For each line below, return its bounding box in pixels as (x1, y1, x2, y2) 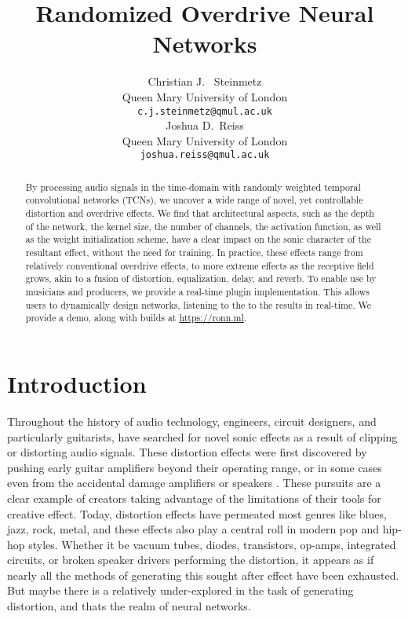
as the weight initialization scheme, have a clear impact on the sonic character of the (25, 233, 371, 246)
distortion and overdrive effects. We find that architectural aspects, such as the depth (25, 207, 374, 220)
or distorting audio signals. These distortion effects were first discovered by (7, 444, 367, 460)
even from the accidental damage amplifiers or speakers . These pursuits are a (7, 474, 381, 491)
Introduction (7, 368, 147, 400)
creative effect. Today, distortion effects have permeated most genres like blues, (7, 505, 387, 522)
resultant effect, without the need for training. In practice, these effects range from (25, 246, 363, 259)
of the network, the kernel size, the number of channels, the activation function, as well (25, 219, 381, 233)
